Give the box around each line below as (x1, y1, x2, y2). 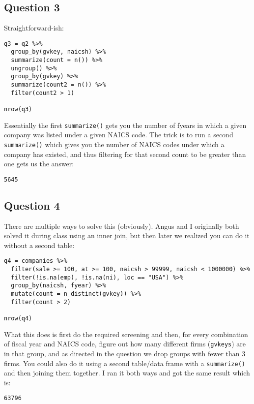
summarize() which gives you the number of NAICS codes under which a (4, 139, 225, 149)
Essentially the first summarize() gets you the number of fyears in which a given (4, 120, 247, 130)
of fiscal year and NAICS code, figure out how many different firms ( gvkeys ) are (4, 339, 246, 349)
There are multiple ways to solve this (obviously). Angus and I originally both (4, 220, 239, 231)
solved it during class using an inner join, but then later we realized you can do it (4, 230, 250, 241)
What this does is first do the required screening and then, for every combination (4, 329, 248, 339)
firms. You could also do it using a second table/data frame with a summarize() (4, 358, 245, 368)
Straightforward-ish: (4, 23, 64, 33)
